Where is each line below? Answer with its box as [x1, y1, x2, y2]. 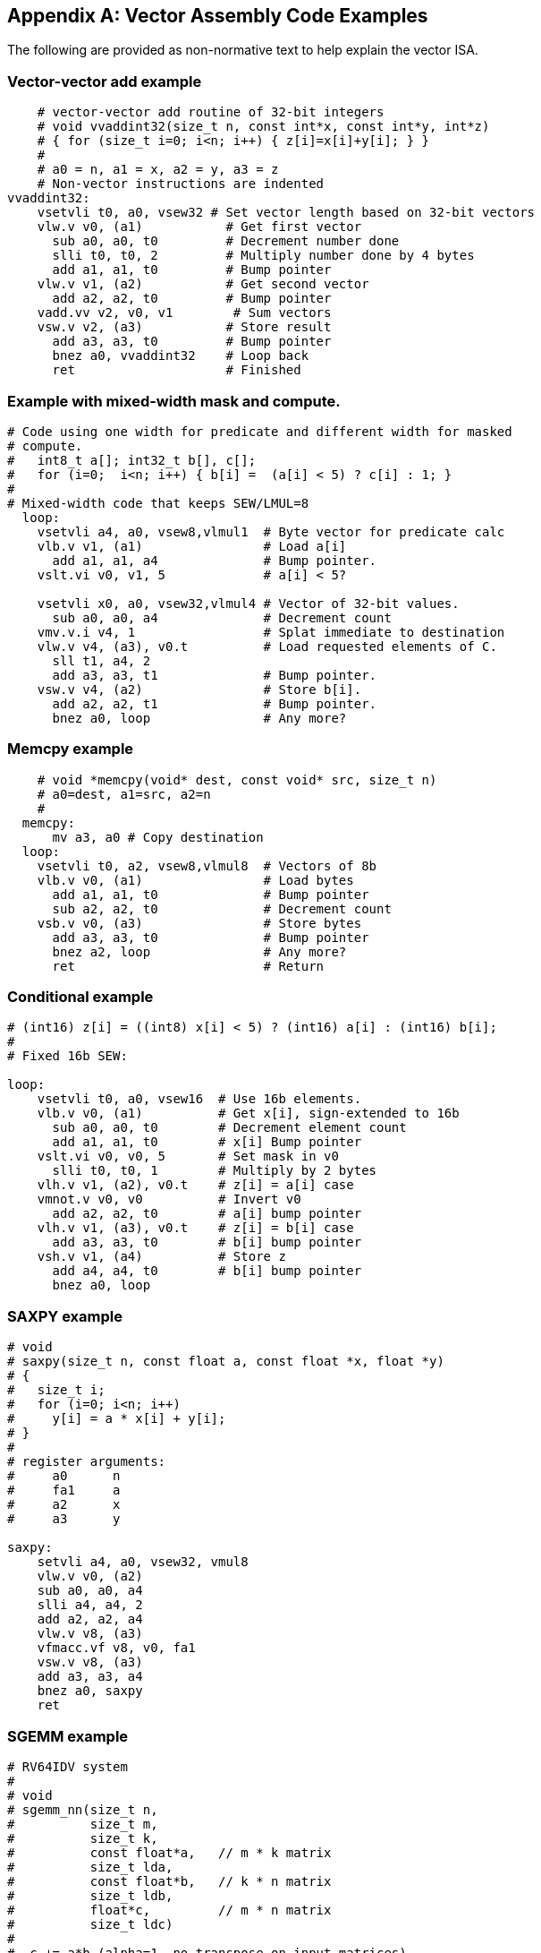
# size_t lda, [7, 1859, 173, 1874]
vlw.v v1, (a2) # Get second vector [37, 277, 369, 292]
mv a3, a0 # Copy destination [52, 829, 264, 844]
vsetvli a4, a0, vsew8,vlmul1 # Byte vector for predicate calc [37, 524, 505, 539]
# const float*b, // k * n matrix [7, 1873, 332, 1889]
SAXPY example [7, 1306, 123, 1325]
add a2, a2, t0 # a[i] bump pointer [52, 1206, 362, 1221]
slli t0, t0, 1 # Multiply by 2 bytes [52, 1163, 377, 1178]
